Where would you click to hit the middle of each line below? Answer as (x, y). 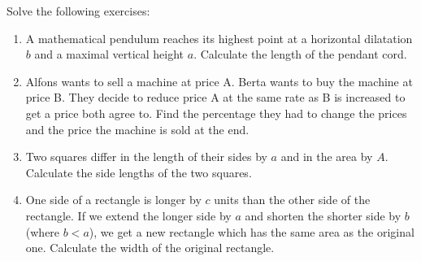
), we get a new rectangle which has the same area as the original (252, 231)
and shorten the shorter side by (323, 215)
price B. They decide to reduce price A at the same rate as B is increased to (215, 97)
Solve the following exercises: (78, 11)
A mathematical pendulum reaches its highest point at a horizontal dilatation (219, 38)
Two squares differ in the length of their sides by (146, 157)
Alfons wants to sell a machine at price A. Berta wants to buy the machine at (219, 81)
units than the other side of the (292, 200)
